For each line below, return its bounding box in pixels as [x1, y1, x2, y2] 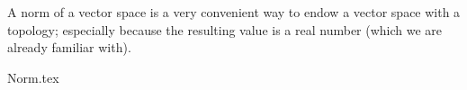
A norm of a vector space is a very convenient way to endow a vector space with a [7, 3, 461, 21]
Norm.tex [7, 67, 59, 86]
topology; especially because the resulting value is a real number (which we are [7, 20, 443, 39]
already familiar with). [7, 38, 131, 57]
